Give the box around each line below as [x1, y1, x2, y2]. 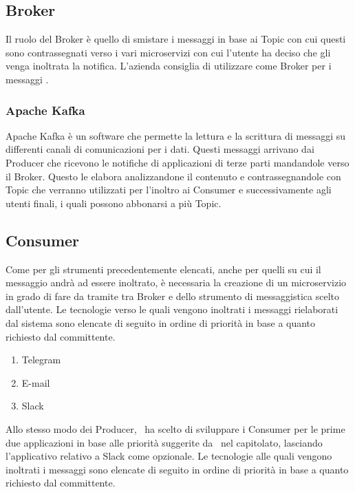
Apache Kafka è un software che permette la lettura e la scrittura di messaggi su [6, 128, 346, 142]
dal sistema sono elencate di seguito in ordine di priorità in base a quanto [6, 315, 316, 330]
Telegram [21, 352, 61, 367]
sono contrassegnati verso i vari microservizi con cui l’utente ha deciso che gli [6, 45, 331, 59]
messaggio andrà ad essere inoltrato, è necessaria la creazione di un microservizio [6, 275, 347, 290]
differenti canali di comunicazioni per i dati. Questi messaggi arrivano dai [6, 142, 314, 156]
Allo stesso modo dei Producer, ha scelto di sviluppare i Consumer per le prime [6, 421, 345, 436]
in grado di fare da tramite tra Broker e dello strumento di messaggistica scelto [6, 288, 339, 303]
